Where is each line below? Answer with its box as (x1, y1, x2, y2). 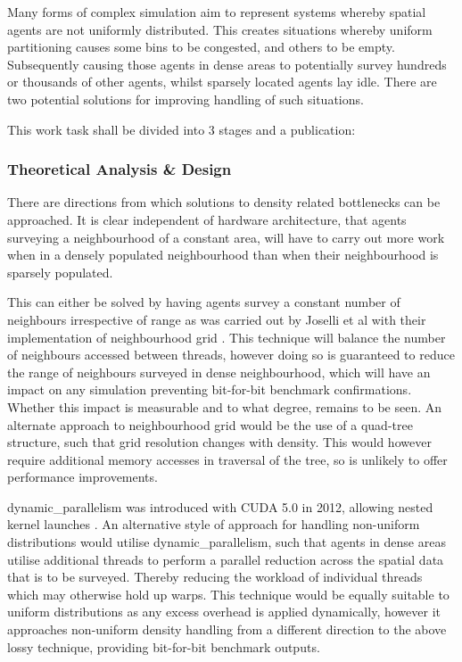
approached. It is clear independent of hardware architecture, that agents (7, 210, 407, 228)
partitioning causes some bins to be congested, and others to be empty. (7, 37, 395, 56)
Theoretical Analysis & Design (7, 158, 232, 180)
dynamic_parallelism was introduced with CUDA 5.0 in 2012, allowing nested (7, 497, 433, 516)
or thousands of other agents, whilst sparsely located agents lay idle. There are (7, 72, 437, 91)
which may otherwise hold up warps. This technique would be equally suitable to (7, 584, 450, 603)
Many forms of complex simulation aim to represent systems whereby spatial (7, 3, 426, 21)
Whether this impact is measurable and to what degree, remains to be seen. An (7, 397, 442, 416)
